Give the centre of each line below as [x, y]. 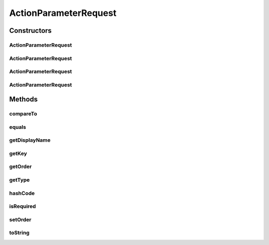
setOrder [20, 220]
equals [18, 127]
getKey [18, 153]
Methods [23, 99]
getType [19, 180]
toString [19, 233]
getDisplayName [30, 140]
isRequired [23, 206]
